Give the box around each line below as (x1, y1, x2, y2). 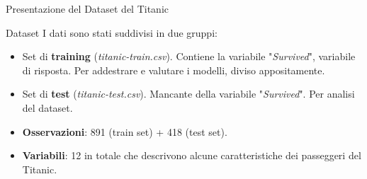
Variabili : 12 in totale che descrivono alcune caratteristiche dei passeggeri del (22, 148, 361, 163)
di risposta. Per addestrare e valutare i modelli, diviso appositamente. (22, 62, 325, 77)
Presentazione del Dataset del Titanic (6, 1, 169, 16)
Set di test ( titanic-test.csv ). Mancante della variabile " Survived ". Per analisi (22, 86, 355, 101)
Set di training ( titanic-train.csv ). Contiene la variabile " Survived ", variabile (22, 49, 356, 64)
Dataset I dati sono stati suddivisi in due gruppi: (6, 25, 218, 40)
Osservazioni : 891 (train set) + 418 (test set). (22, 124, 227, 139)
